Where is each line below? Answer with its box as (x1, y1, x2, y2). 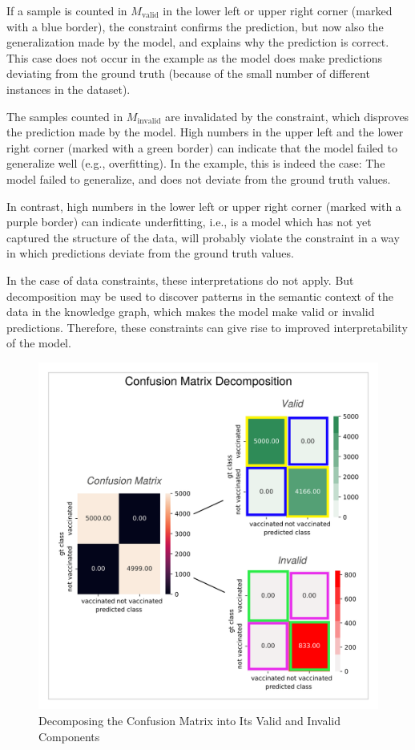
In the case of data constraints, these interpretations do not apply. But (6, 271, 354, 288)
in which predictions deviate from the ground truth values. (6, 245, 294, 261)
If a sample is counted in (6, 2, 127, 18)
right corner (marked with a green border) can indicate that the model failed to (6, 139, 397, 156)
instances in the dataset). (6, 80, 131, 97)
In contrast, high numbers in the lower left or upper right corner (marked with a (6, 197, 401, 214)
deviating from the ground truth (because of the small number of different (6, 65, 370, 82)
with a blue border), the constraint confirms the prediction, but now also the (6, 18, 384, 34)
